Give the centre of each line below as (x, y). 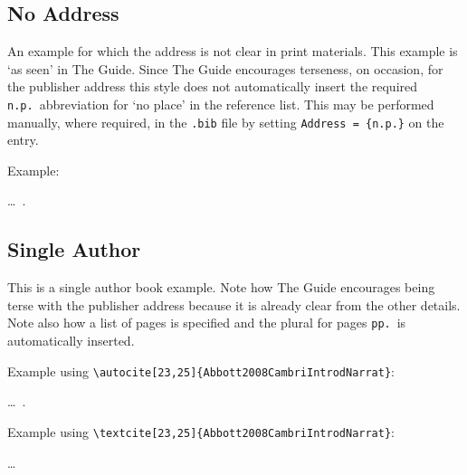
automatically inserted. (71, 341)
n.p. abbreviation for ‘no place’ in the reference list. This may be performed (221, 104)
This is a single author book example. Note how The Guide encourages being (221, 287)
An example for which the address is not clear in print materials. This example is (233, 51)
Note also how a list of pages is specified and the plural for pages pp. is (207, 323)
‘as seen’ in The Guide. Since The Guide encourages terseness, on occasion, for (225, 68)
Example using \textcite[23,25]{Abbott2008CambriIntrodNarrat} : (201, 431)
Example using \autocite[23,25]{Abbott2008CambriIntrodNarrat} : (201, 370)
